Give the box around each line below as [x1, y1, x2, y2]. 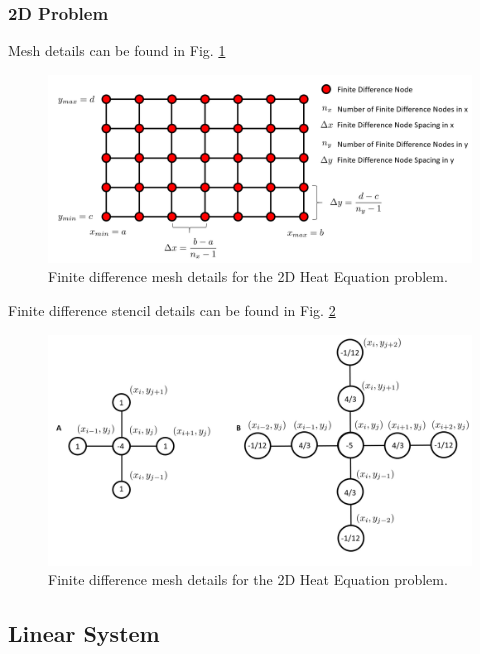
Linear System [8, 618, 160, 649]
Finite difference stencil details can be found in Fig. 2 [8, 299, 336, 320]
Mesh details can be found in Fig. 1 [8, 40, 226, 61]
